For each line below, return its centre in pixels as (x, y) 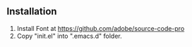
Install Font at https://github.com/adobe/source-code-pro (101, 28)
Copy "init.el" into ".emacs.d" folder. (70, 36)
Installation (32, 12)
